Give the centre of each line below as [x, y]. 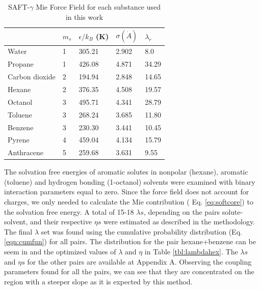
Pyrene [19, 140]
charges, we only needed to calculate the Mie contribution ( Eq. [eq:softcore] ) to [129, 202]
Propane [21, 64]
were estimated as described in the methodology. [179, 222]
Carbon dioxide [32, 77]
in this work [84, 17]
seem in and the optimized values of [60, 252]
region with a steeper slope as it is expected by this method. [98, 281]
